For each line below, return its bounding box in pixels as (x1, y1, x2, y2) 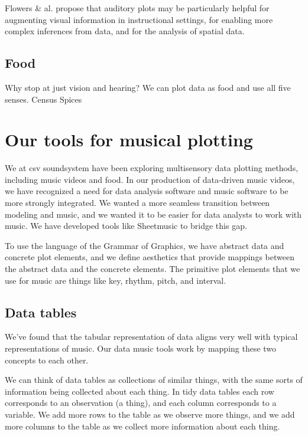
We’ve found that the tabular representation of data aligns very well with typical (5, 330, 298, 343)
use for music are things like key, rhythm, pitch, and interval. (5, 274, 226, 286)
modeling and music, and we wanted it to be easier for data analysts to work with (5, 208, 302, 220)
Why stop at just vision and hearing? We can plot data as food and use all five (5, 81, 291, 93)
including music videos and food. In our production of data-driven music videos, (5, 173, 295, 185)
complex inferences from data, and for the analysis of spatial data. (5, 25, 245, 37)
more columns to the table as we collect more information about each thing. (5, 419, 280, 432)
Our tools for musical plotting (5, 127, 253, 152)
